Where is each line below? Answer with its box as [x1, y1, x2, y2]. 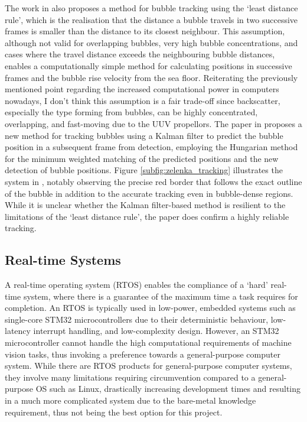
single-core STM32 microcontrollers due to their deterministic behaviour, [5, 313, 269, 325]
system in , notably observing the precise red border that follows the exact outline [5, 175, 302, 187]
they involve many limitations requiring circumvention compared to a [5, 371, 256, 383]
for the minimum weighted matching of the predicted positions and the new [5, 152, 279, 164]
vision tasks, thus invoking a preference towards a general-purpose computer [5, 348, 280, 360]
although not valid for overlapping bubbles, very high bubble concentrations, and [5, 36, 298, 48]
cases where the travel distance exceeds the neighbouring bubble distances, [5, 48, 275, 60]
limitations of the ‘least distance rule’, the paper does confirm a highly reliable [5, 210, 289, 222]
